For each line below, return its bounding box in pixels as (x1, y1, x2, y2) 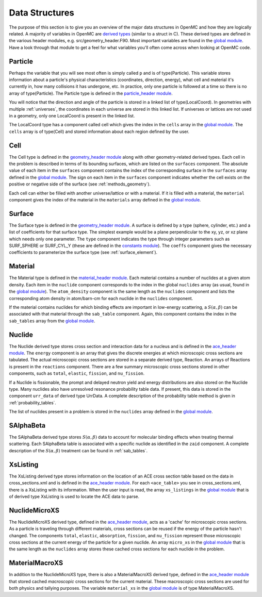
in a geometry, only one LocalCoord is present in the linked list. (9, 113, 135, 118)
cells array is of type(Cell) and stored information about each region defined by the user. (9, 129, 190, 134)
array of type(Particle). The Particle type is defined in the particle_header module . (9, 90, 173, 96)
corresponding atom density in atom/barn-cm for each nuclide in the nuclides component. (9, 295, 194, 301)
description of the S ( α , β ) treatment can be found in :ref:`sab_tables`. (9, 448, 148, 453)
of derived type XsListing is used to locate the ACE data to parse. (9, 493, 140, 499)
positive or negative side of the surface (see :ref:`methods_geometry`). (9, 181, 151, 187)
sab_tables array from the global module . (9, 318, 96, 324)
